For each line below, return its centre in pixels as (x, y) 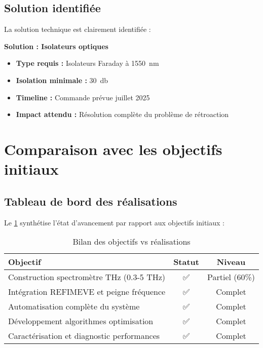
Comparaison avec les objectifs (113, 149)
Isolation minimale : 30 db (62, 80)
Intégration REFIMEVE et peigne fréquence (87, 292)
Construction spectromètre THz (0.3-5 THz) (87, 277)
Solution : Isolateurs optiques (56, 46)
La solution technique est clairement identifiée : (78, 29)
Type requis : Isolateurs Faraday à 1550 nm (87, 63)
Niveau (231, 262)
